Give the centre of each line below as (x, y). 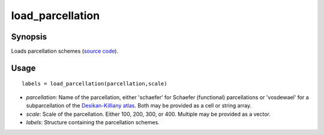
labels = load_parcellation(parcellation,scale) (94, 84)
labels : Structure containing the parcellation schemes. (93, 122)
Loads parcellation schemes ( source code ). (65, 51)
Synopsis (29, 37)
